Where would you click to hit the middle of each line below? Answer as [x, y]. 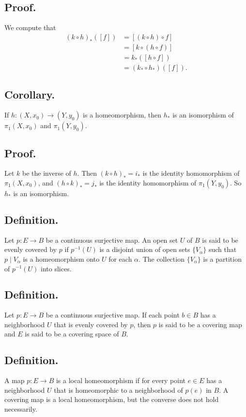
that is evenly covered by [91, 324]
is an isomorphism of [203, 115]
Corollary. [30, 94]
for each [120, 259]
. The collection [161, 259]
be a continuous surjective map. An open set [112, 240]
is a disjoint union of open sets [145, 249]
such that [223, 249]
